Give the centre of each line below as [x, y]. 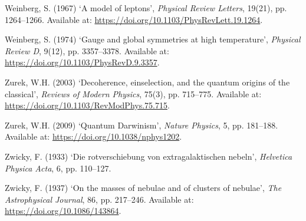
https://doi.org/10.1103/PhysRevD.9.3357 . [82, 62]
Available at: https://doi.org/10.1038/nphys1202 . [93, 136]
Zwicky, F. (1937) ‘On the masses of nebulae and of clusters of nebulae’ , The [143, 188]
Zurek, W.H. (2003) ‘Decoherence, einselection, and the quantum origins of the [147, 82]
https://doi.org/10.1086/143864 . [63, 211]
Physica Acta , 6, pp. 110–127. [58, 168]
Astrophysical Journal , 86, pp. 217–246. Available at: [99, 199]
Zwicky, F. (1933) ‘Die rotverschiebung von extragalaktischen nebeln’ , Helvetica [149, 156]
